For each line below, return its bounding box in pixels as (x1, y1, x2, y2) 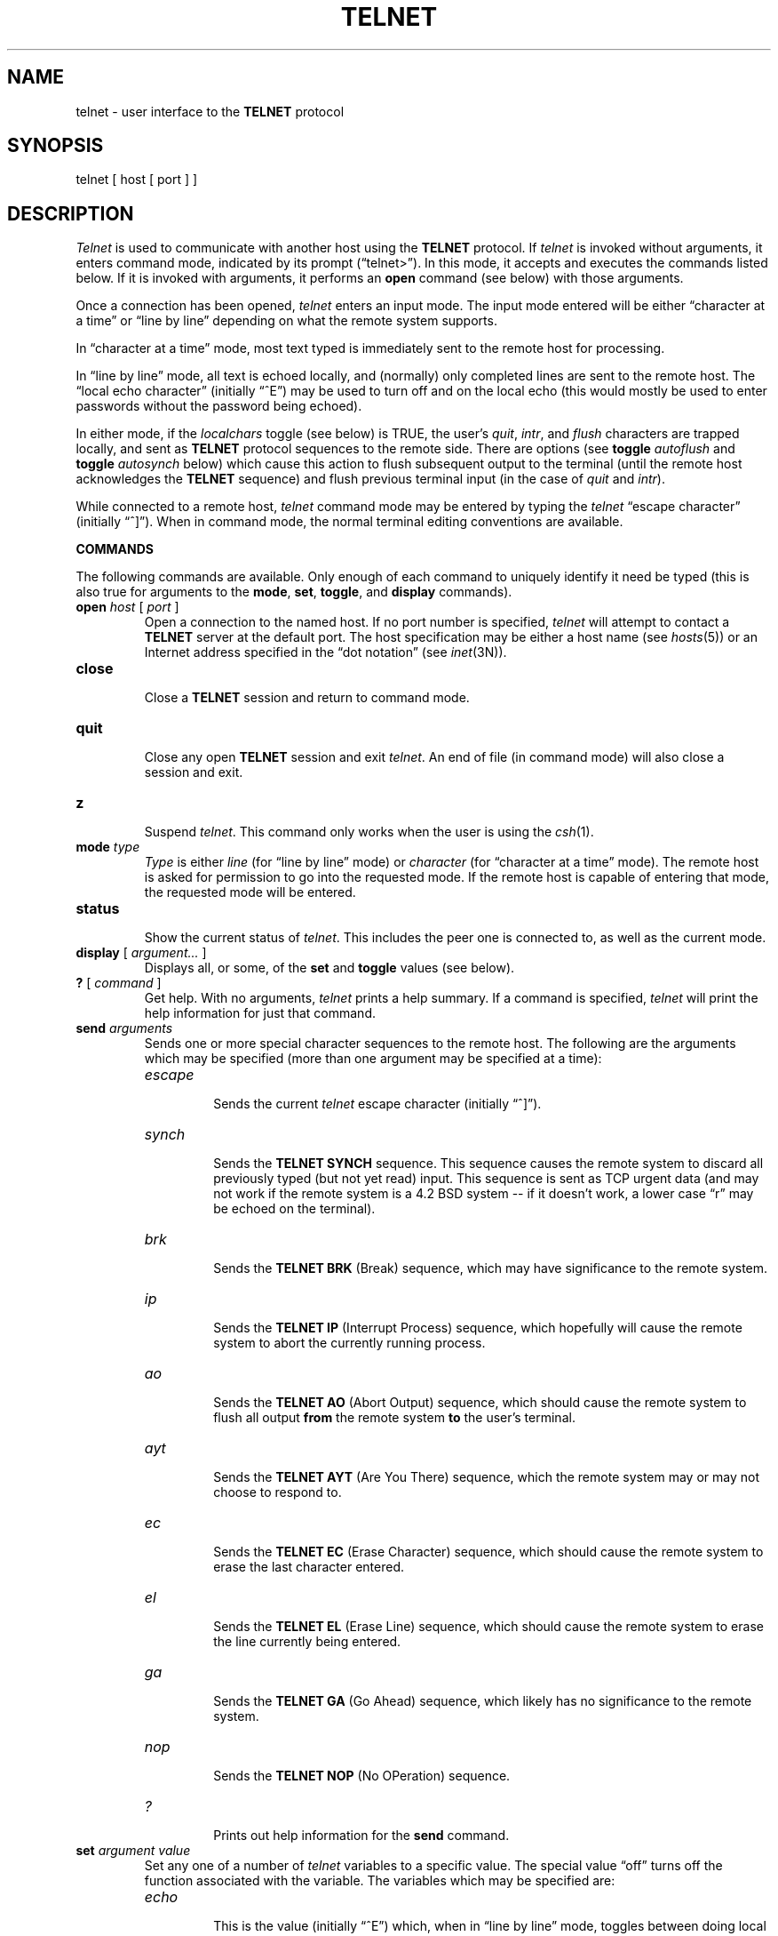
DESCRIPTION (7, 202, 134, 225)
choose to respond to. (213, 1484, 342, 1500)
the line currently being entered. (213, 1634, 401, 1650)
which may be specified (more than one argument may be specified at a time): (144, 1051, 602, 1067)
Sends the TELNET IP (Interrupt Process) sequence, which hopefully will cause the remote (213, 1320, 742, 1336)
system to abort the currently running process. (213, 1335, 486, 1351)
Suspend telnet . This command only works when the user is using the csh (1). (144, 824, 594, 840)
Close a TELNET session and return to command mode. (144, 690, 470, 706)
